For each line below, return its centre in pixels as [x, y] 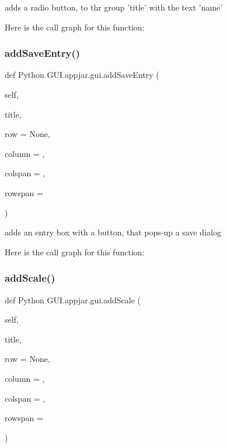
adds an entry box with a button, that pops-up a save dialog [113, 232]
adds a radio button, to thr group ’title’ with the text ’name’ [114, 7]
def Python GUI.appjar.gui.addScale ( [73, 300]
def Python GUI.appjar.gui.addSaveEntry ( [82, 75]
